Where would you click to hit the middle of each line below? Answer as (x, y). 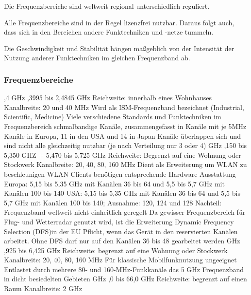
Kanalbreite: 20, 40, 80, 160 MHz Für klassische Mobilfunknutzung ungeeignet (120, 260)
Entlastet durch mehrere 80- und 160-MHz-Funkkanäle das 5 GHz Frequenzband (124, 269)
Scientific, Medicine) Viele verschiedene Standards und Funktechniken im (113, 117)
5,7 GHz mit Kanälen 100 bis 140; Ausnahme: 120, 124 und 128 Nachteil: (113, 202)
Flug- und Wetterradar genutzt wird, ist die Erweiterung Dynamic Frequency (119, 221)
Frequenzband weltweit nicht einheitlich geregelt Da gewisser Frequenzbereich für (125, 212)
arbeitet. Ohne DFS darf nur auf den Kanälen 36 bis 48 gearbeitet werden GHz (122, 241)
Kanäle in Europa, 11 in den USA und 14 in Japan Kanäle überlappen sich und (122, 136)
